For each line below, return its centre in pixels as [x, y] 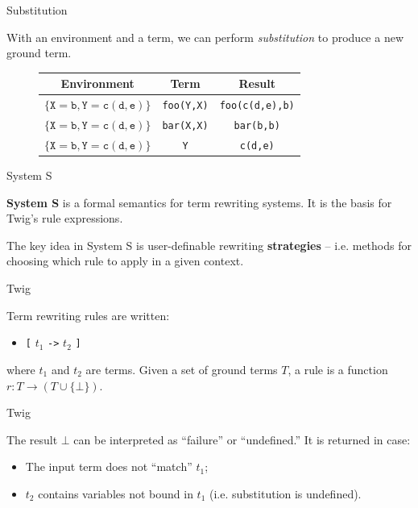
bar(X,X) [185, 126]
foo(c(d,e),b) [257, 106]
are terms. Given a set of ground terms [182, 369]
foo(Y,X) [185, 106]
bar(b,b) [257, 126]
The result [32, 439]
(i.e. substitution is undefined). [286, 493]
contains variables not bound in [116, 493]
